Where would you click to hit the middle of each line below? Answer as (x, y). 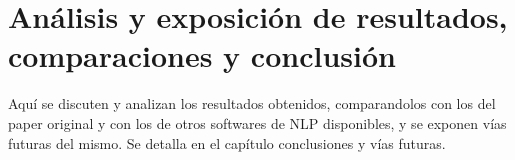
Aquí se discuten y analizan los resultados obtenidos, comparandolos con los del (252, 103)
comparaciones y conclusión (202, 55)
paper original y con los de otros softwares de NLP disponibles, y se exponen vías (257, 122)
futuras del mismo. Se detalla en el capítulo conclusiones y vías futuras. (227, 142)
